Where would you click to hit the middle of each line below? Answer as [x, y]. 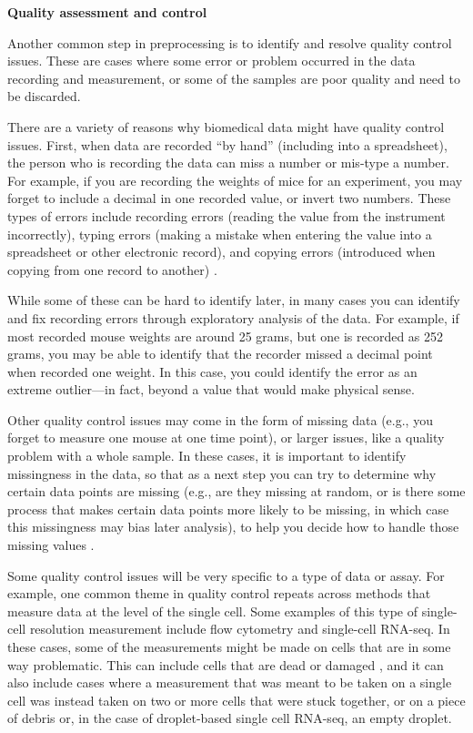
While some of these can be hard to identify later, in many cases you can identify [234, 300]
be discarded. [44, 96]
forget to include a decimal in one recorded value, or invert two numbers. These [229, 198]
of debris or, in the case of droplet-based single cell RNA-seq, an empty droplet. [230, 718]
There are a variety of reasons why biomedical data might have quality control [226, 126]
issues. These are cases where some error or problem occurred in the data [211, 61]
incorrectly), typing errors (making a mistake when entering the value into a [220, 234]
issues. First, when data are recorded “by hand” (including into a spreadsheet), [227, 144]
